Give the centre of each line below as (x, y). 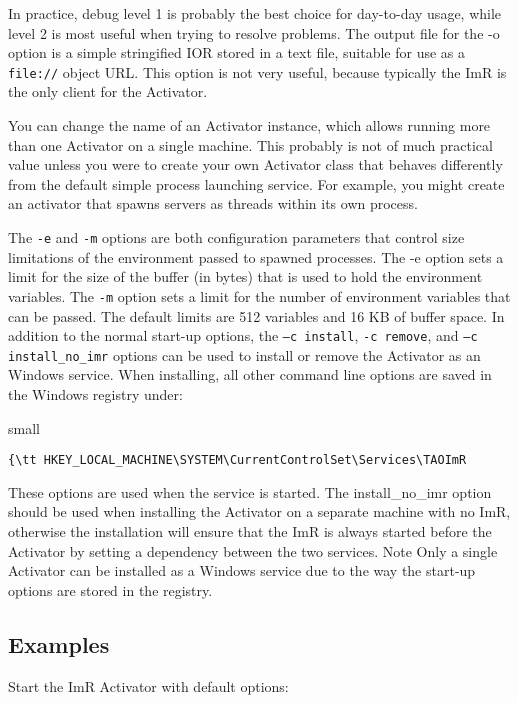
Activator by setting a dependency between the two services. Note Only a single (253, 550)
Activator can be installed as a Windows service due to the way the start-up (242, 570)
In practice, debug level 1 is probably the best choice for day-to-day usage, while (255, 13)
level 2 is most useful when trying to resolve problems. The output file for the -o (254, 32)
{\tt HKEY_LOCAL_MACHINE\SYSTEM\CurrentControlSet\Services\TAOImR (237, 460)
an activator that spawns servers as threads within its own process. (213, 203)
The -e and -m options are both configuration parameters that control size (236, 237)
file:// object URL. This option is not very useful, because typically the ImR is (257, 71)
